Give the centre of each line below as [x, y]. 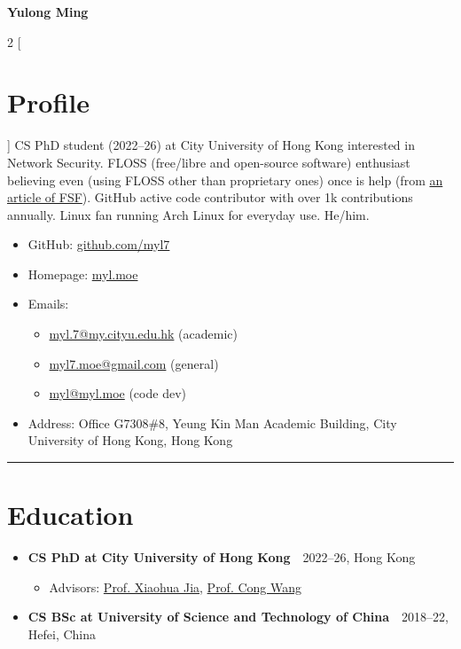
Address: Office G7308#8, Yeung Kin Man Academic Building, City [212, 422]
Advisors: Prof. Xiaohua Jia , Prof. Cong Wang [176, 586]
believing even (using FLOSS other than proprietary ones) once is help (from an [225, 180]
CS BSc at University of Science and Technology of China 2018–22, [238, 617]
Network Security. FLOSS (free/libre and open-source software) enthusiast [209, 162]
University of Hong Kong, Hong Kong [130, 440]
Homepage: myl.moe [83, 274]
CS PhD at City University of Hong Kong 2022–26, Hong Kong [222, 557]
